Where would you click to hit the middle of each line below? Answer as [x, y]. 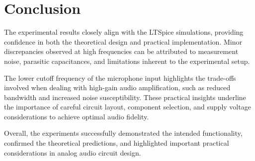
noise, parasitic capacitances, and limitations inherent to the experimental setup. [127, 61]
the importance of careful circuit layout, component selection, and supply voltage [127, 107]
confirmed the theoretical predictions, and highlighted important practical [117, 143]
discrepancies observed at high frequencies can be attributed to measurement [121, 51]
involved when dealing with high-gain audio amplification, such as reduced [117, 87]
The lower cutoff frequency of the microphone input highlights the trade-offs [120, 78]
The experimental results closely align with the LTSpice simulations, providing [124, 32]
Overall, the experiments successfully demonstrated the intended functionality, [123, 133]
